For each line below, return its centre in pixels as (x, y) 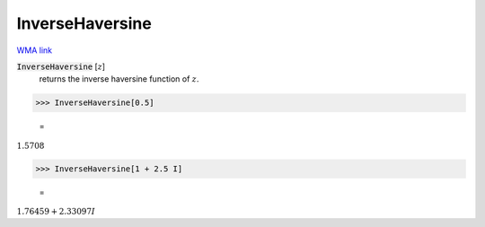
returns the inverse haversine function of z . (119, 79)
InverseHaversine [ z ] (61, 66)
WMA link (35, 50)
